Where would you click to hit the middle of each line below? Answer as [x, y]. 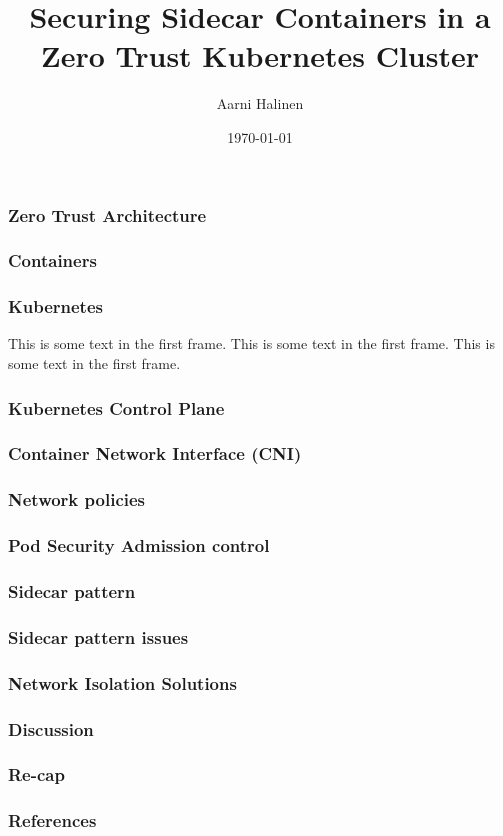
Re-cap [36, 774]
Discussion [51, 728]
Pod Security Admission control [139, 545]
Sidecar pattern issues [98, 636]
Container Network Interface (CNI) [155, 453]
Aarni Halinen [260, 103]
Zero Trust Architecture [107, 214]
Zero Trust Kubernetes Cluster [259, 55]
